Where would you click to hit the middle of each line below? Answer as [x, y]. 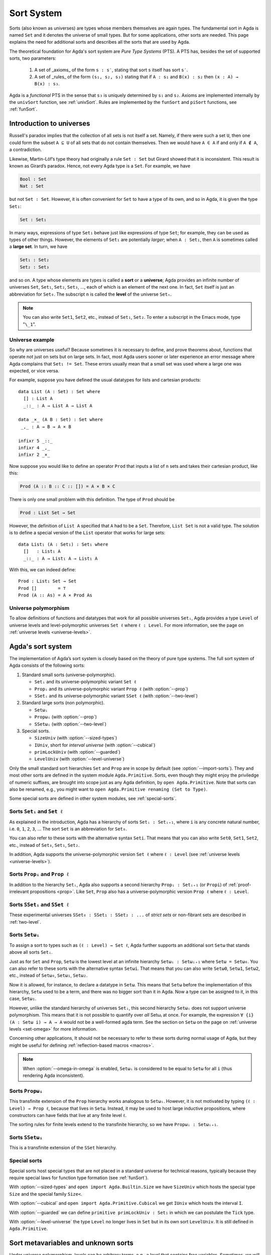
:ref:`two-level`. [25, 922]
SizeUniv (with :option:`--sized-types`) [76, 738]
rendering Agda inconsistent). [54, 1075]
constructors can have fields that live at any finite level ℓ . [68, 1115]
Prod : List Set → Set [48, 513]
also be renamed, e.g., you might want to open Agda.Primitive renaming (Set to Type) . [108, 789]
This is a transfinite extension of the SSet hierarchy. [63, 1148]
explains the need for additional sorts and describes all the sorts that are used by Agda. [100, 42]
